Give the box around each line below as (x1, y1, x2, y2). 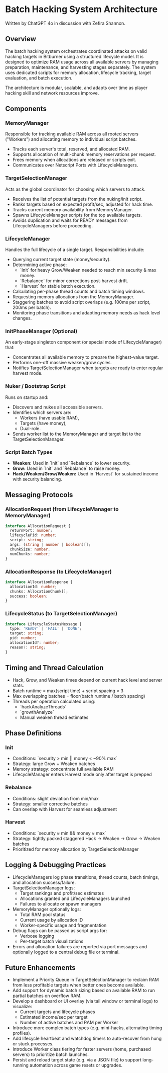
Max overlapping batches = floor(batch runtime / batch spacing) (12, 693, 145, 699)
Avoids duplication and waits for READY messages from (12, 217, 128, 223)
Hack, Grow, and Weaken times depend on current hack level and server (12, 677, 162, 683)
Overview (5, 35, 37, 43)
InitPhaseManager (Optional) (5, 327, 78, 335)
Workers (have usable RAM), (20, 415, 79, 421)
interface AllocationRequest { (5, 523, 71, 529)
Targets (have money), (20, 420, 67, 426)
